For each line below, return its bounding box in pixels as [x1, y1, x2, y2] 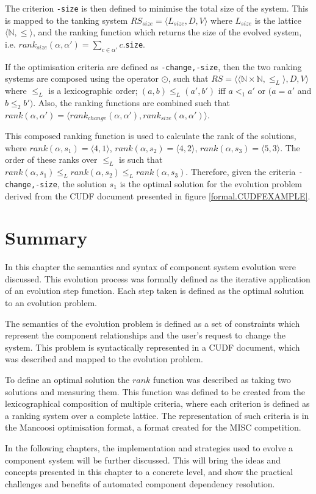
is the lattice [254, 13, 301, 26]
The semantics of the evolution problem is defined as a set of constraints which [5, 317, 300, 329]
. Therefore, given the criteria [185, 165, 296, 178]
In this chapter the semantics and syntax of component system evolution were [5, 260, 296, 273]
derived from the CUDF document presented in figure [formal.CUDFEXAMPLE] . [5, 189, 311, 202]
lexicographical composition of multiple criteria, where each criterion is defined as [5, 397, 310, 410]
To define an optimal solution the [5, 373, 130, 386]
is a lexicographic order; [48, 84, 138, 97]
